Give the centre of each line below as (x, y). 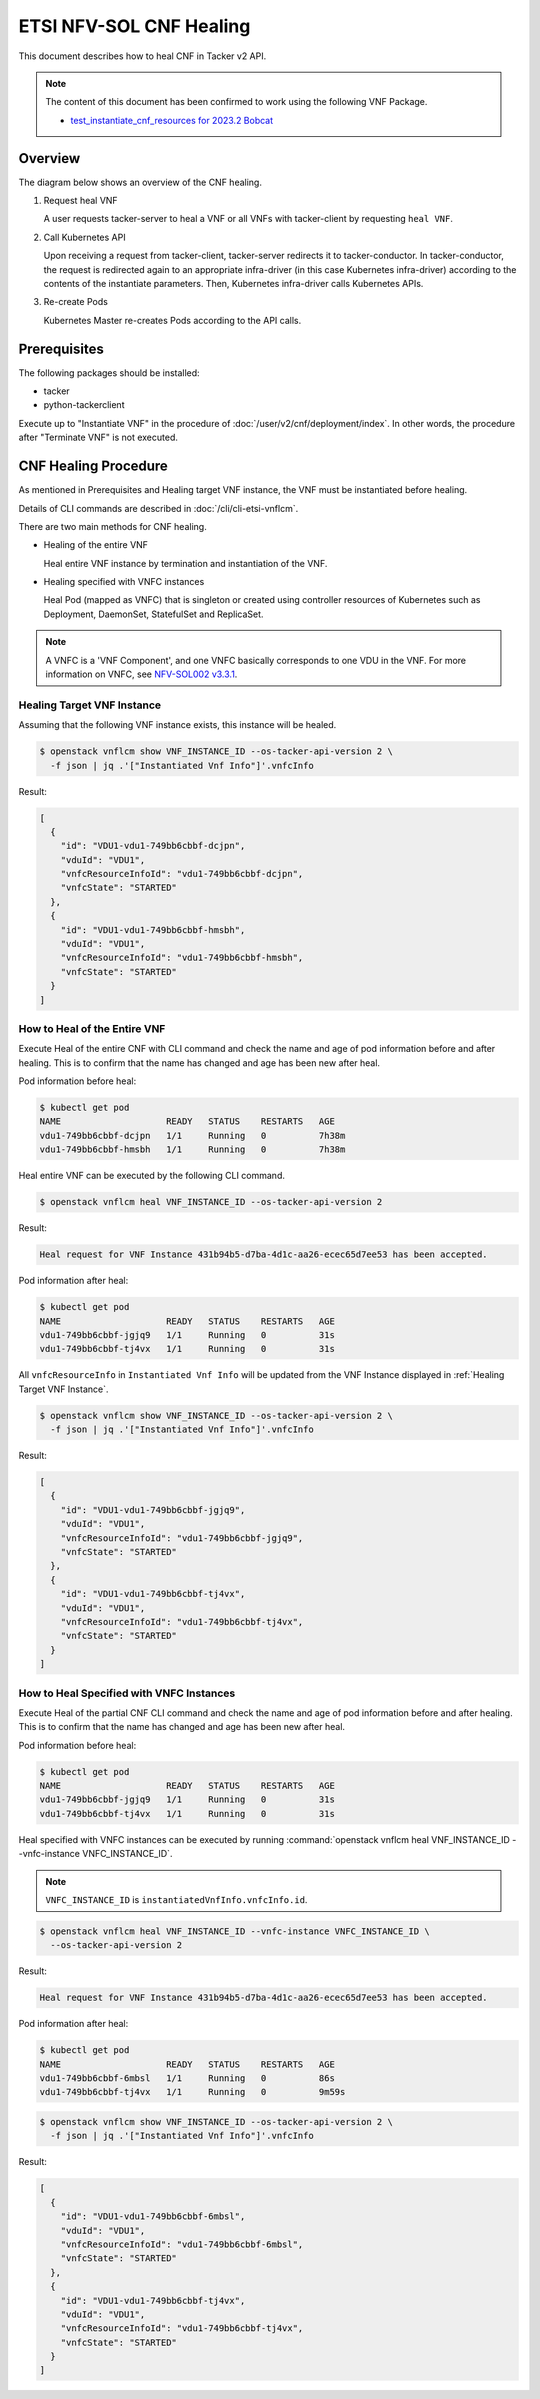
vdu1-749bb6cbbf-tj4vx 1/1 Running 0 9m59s (192, 2092)
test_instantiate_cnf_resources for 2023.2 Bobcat (172, 120)
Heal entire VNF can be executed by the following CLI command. (151, 1176)
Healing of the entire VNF (96, 545)
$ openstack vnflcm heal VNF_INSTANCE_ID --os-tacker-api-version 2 (211, 1202)
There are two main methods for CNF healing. (112, 526)
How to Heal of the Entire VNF (92, 1028)
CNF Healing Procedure (93, 466)
